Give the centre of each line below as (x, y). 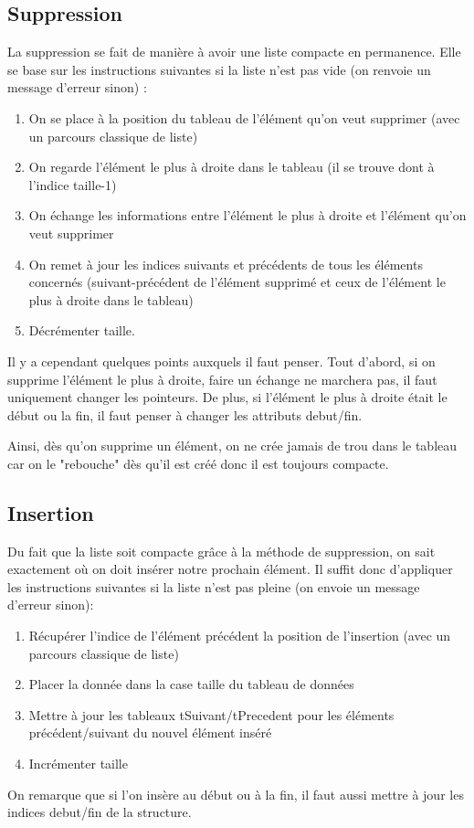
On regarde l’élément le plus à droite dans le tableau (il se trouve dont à (232, 167)
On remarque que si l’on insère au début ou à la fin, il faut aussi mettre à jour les (236, 794)
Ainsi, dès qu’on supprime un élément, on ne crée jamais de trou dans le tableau (232, 446)
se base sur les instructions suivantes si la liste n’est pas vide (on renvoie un (219, 69)
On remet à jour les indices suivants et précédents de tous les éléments (226, 264)
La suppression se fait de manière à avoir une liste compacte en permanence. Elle (234, 52)
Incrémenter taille (78, 764)
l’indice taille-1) (73, 184)
